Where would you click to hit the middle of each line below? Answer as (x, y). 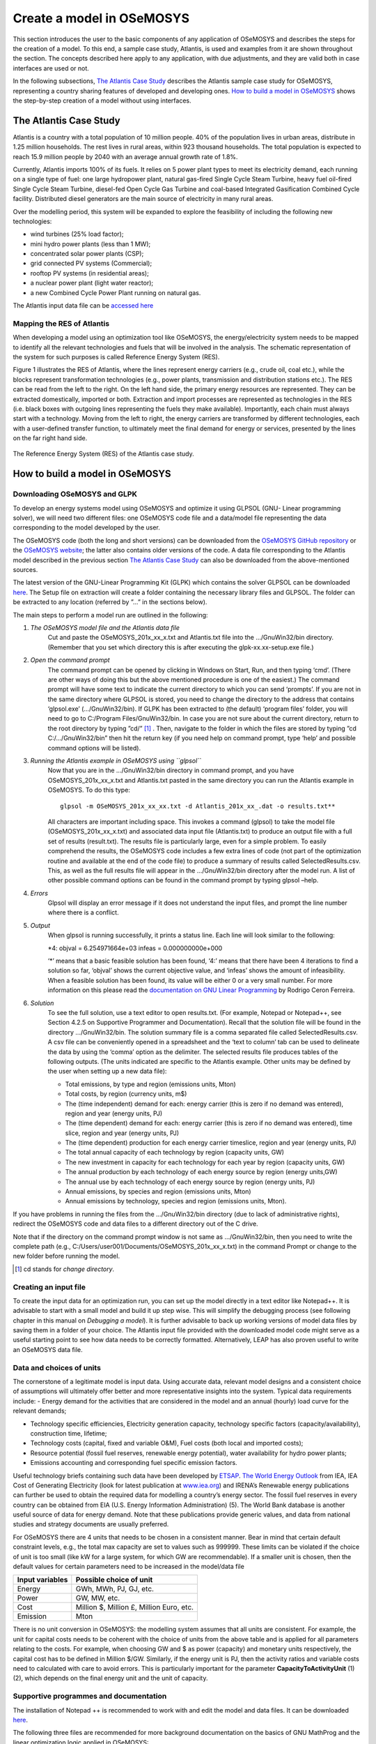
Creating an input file (49, 1287)
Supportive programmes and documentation (90, 1697)
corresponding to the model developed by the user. (86, 527)
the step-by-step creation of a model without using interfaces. (102, 100)
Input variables (42, 1580)
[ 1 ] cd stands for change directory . (65, 1269)
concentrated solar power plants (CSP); (87, 254)
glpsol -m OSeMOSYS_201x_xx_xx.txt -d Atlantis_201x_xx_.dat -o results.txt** (198, 806)
